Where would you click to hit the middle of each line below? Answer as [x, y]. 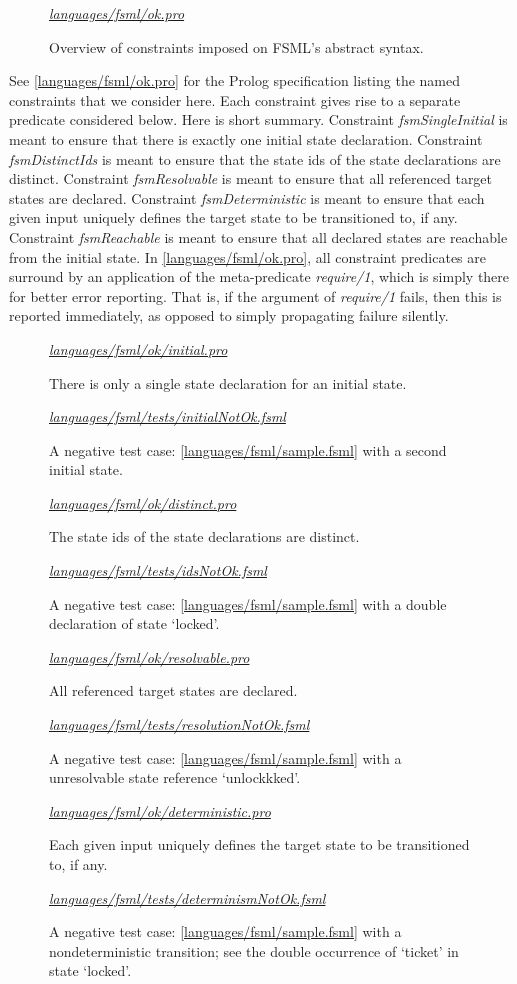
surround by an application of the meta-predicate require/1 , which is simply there [259, 276]
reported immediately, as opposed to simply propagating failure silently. [229, 315]
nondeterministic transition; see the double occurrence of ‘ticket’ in [254, 950]
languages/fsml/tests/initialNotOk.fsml [167, 416]
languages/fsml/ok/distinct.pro [143, 502]
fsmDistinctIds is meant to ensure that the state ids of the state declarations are [255, 158]
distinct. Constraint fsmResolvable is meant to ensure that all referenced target [251, 178]
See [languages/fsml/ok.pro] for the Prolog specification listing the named [234, 80]
